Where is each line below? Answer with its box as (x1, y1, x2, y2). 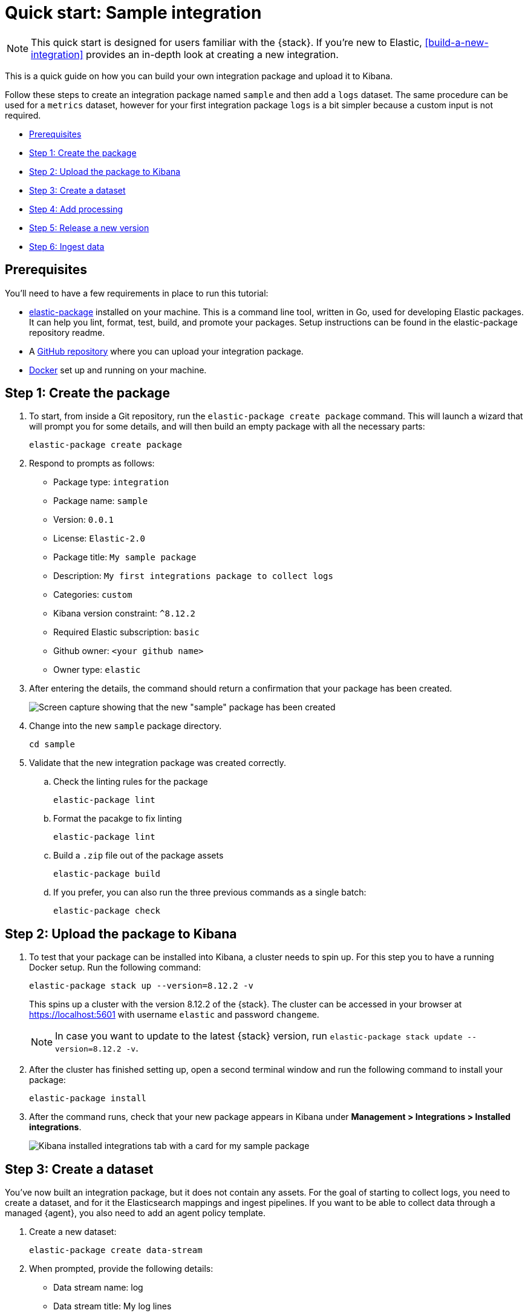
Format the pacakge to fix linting (53, 813, 182, 824)
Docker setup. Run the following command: (29, 962, 201, 973)
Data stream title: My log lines (53, 1301, 172, 1312)
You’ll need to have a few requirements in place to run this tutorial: (5, 287, 269, 298)
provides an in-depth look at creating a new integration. (86, 48, 339, 61)
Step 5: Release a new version (29, 222, 149, 233)
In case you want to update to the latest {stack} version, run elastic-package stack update (55, 1030, 463, 1043)
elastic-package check (53, 906, 161, 916)
